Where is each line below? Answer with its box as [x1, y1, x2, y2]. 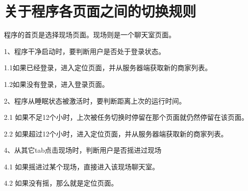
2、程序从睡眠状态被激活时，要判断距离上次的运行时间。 [4, 95, 186, 106]
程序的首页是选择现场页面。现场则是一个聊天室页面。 [4, 29, 175, 40]
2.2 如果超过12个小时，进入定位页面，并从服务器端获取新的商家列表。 [4, 128, 228, 138]
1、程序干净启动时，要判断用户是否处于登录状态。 [4, 46, 165, 56]
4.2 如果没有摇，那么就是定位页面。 [4, 178, 118, 188]
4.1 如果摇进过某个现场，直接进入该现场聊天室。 [4, 161, 159, 171]
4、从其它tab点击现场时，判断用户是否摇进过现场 [4, 145, 162, 155]
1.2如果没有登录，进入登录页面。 [4, 79, 109, 89]
